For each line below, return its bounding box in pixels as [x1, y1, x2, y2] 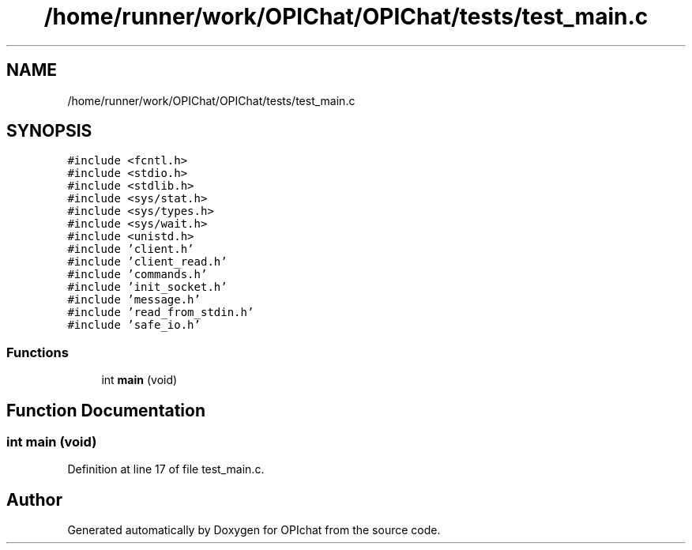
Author [6, 489, 62, 510]
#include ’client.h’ [67, 243, 194, 256]
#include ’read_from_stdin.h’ [67, 306, 254, 319]
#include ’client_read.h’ [67, 255, 228, 269]
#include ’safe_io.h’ [67, 318, 201, 332]
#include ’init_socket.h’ [67, 281, 228, 294]
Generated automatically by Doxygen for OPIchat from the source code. [67, 523, 441, 537]
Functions [6, 344, 69, 360]
